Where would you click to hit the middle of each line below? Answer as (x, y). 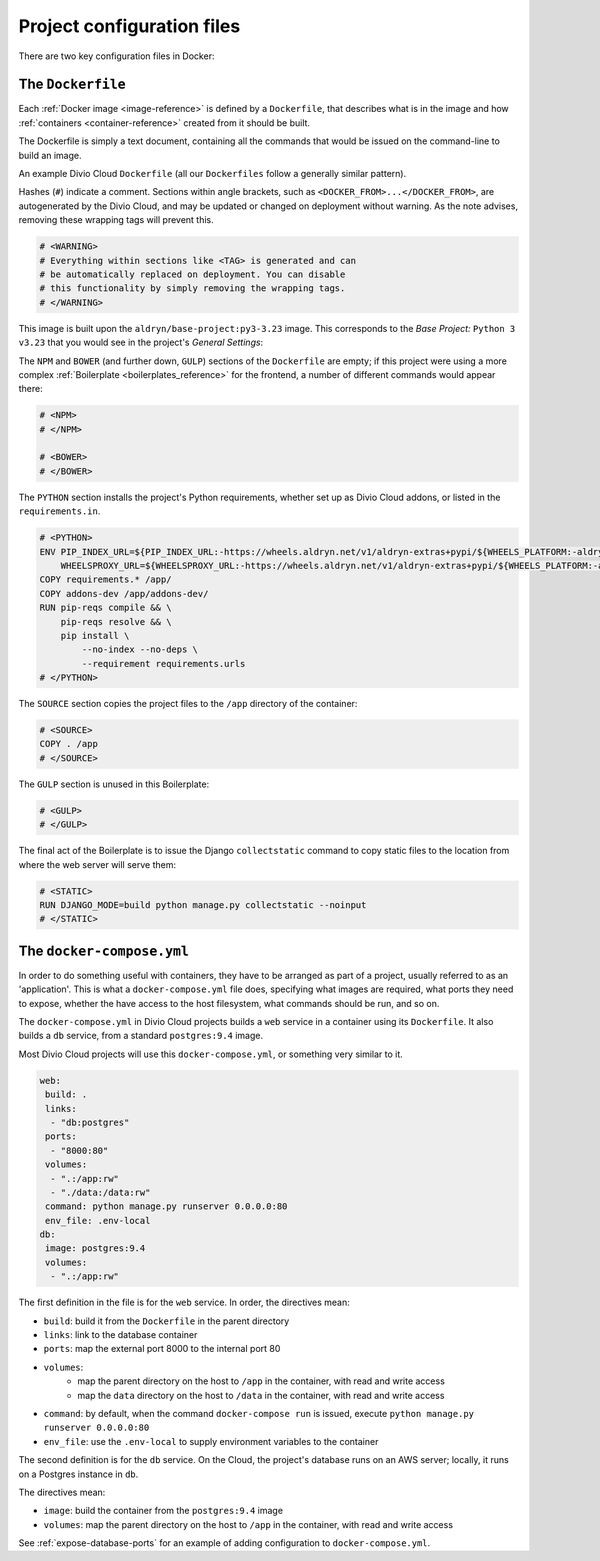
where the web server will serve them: (97, 864)
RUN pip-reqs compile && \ (105, 608)
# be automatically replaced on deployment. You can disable (192, 274)
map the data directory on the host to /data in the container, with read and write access (261, 1395)
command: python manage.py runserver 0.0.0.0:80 (166, 1206)
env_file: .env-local (98, 1220)
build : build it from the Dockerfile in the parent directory (166, 1321)
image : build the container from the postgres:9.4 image (163, 1511)
